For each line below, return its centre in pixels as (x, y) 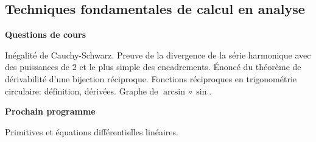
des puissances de (37, 67)
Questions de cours (46, 34)
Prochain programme (50, 111)
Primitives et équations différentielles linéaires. (92, 131)
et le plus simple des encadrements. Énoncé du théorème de (190, 67)
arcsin (174, 92)
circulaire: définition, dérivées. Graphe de (82, 91)
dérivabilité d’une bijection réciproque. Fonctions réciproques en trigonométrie (151, 78)
